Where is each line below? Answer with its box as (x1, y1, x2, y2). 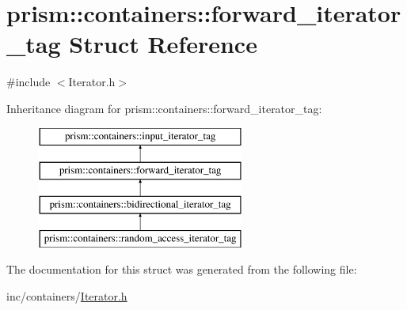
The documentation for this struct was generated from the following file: (6, 261, 357, 278)
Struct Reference (69, 28, 257, 60)
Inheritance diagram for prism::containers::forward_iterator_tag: (6, 100, 322, 116)
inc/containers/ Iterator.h (6, 287, 127, 304)
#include (6, 74, 51, 90)
